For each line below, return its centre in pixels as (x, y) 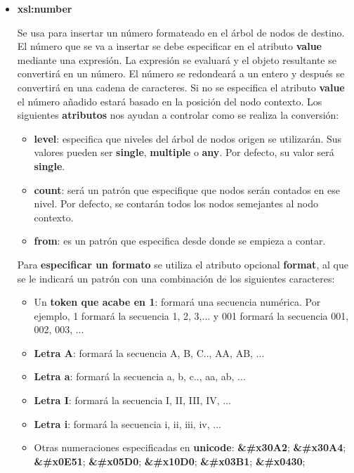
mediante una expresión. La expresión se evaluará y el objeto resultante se (177, 59)
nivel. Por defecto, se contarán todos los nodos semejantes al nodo (176, 203)
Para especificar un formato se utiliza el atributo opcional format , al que (183, 264)
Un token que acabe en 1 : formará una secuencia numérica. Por (177, 302)
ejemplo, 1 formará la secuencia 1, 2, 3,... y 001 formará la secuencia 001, (191, 315)
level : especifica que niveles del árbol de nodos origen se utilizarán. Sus (188, 138)
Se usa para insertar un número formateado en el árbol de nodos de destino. (181, 32)
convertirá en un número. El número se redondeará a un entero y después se (181, 73)
